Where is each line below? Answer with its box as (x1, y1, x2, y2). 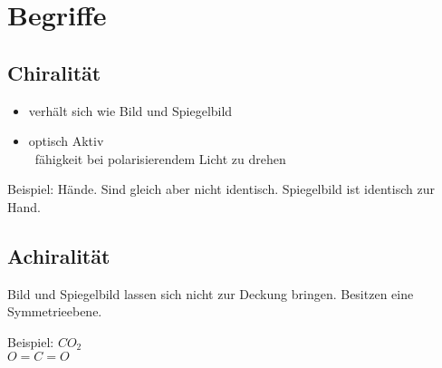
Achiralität (7, 241, 110, 269)
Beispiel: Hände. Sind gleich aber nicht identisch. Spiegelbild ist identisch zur (7, 179, 435, 199)
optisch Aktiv (28, 131, 104, 150)
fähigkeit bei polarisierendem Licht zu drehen (34, 149, 286, 168)
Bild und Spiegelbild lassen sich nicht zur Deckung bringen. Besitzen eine (7, 284, 414, 303)
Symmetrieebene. (7, 302, 102, 321)
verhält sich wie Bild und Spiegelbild (28, 101, 233, 120)
